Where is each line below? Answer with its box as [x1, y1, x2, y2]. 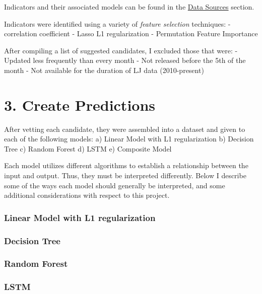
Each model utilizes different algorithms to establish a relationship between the [4, 160, 248, 171]
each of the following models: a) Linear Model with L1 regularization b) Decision [4, 133, 254, 144]
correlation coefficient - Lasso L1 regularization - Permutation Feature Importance [4, 28, 258, 39]
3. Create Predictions [4, 94, 156, 115]
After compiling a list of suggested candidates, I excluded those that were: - [4, 45, 238, 55]
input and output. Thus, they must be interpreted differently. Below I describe [4, 170, 246, 181]
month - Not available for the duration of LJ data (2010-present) [4, 64, 204, 75]
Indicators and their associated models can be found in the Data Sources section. [4, 2, 254, 12]
